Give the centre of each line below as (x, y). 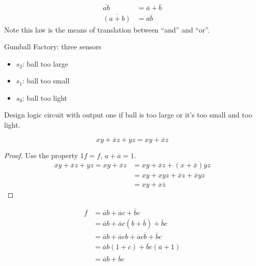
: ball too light (45, 97)
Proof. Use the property (41, 155)
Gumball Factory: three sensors (53, 47)
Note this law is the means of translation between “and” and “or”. (107, 29)
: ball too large (45, 63)
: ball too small (46, 81)
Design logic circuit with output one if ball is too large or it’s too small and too (128, 115)
